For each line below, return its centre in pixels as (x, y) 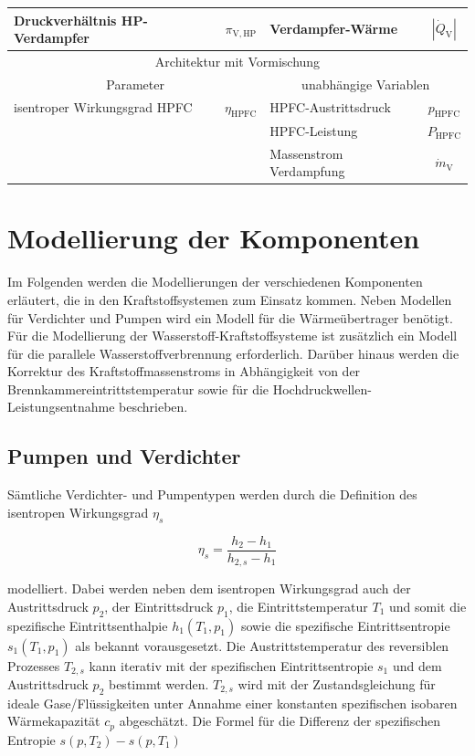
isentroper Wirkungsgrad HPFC (103, 107)
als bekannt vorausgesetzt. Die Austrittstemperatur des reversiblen (262, 645)
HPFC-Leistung (314, 130)
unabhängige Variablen (366, 84)
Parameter (135, 84)
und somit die (428, 606)
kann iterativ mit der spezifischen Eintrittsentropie (231, 665)
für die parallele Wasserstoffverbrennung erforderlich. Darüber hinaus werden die (233, 353)
